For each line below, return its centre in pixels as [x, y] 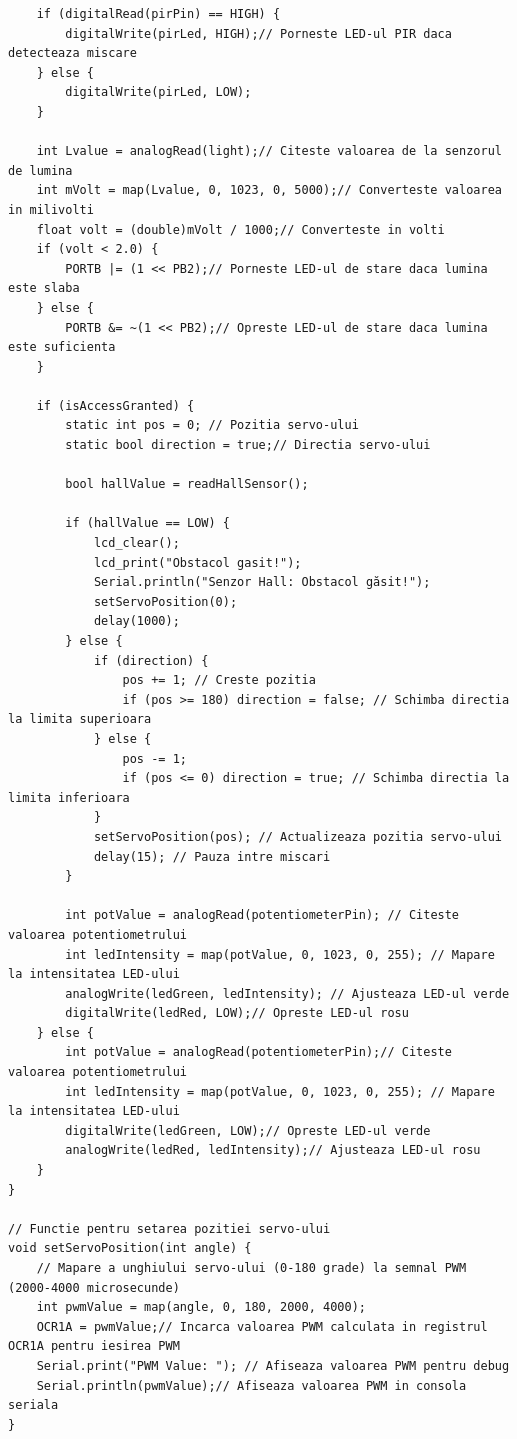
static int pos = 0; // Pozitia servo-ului [212, 425]
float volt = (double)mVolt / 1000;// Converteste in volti [240, 229]
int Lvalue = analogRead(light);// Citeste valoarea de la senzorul [269, 151]
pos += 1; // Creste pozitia [219, 680]
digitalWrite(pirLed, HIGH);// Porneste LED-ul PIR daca [258, 33]
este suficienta [62, 347]
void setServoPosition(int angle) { [130, 1248]
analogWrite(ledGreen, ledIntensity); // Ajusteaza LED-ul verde [287, 993]
